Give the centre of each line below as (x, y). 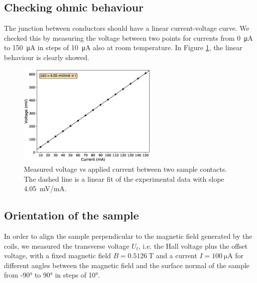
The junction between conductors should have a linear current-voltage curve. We (127, 28)
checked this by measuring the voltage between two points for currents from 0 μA (128, 37)
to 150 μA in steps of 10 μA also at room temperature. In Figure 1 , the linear (123, 47)
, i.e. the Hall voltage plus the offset (193, 246)
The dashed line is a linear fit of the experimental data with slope (124, 178)
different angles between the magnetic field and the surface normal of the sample (127, 265)
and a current (176, 255)
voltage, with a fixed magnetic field (58, 255)
